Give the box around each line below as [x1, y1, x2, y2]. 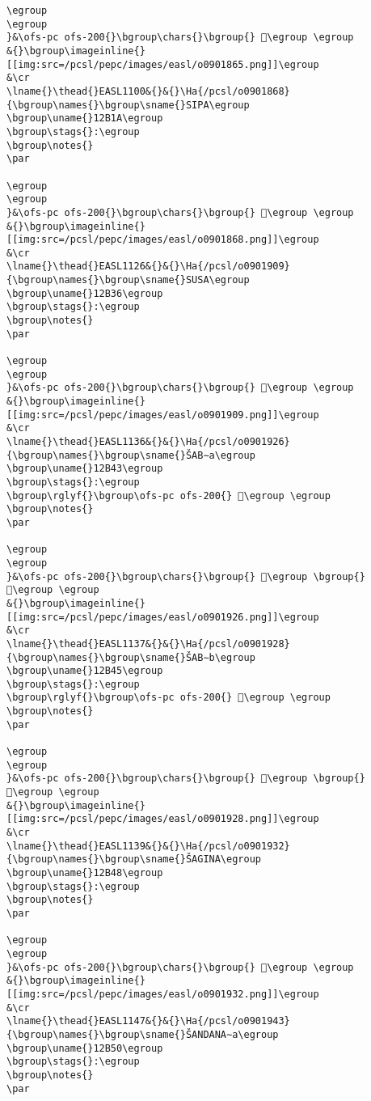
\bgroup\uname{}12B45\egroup [6, 665, 163, 677]
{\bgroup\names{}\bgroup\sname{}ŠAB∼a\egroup [6, 449, 255, 461]
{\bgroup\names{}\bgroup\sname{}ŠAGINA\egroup [6, 853, 261, 866]
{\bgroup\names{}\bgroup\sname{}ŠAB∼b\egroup [6, 651, 255, 663]
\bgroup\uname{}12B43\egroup [6, 463, 163, 475]
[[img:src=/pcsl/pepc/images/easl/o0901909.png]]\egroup [6, 409, 319, 421]
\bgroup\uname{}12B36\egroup [6, 287, 163, 299]
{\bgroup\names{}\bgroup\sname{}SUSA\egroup [6, 274, 250, 286]
